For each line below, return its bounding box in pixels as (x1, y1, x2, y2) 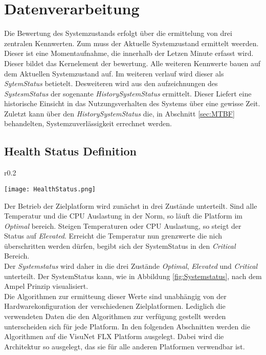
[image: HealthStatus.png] (4, 185, 96, 193)
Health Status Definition (4, 143, 137, 159)
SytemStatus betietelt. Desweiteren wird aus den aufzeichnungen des (4, 78, 218, 89)
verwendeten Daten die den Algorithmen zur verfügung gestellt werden (4, 311, 226, 322)
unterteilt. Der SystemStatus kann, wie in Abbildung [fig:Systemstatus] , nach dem (4, 270, 262, 281)
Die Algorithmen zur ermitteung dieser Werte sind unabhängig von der (4, 290, 227, 301)
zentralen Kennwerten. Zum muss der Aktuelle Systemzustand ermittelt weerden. (4, 37, 259, 48)
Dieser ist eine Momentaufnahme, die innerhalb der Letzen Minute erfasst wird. (4, 48, 254, 58)
